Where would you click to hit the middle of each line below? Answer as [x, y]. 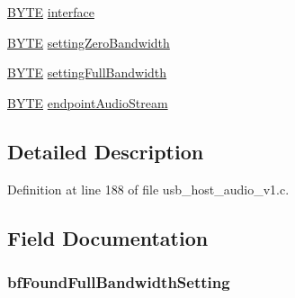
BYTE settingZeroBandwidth [89, 42]
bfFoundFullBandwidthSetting [119, 281]
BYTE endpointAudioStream [88, 102]
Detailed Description [106, 151]
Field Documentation [108, 237]
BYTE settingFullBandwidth [87, 72]
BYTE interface [51, 12]
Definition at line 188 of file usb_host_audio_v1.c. [148, 189]
